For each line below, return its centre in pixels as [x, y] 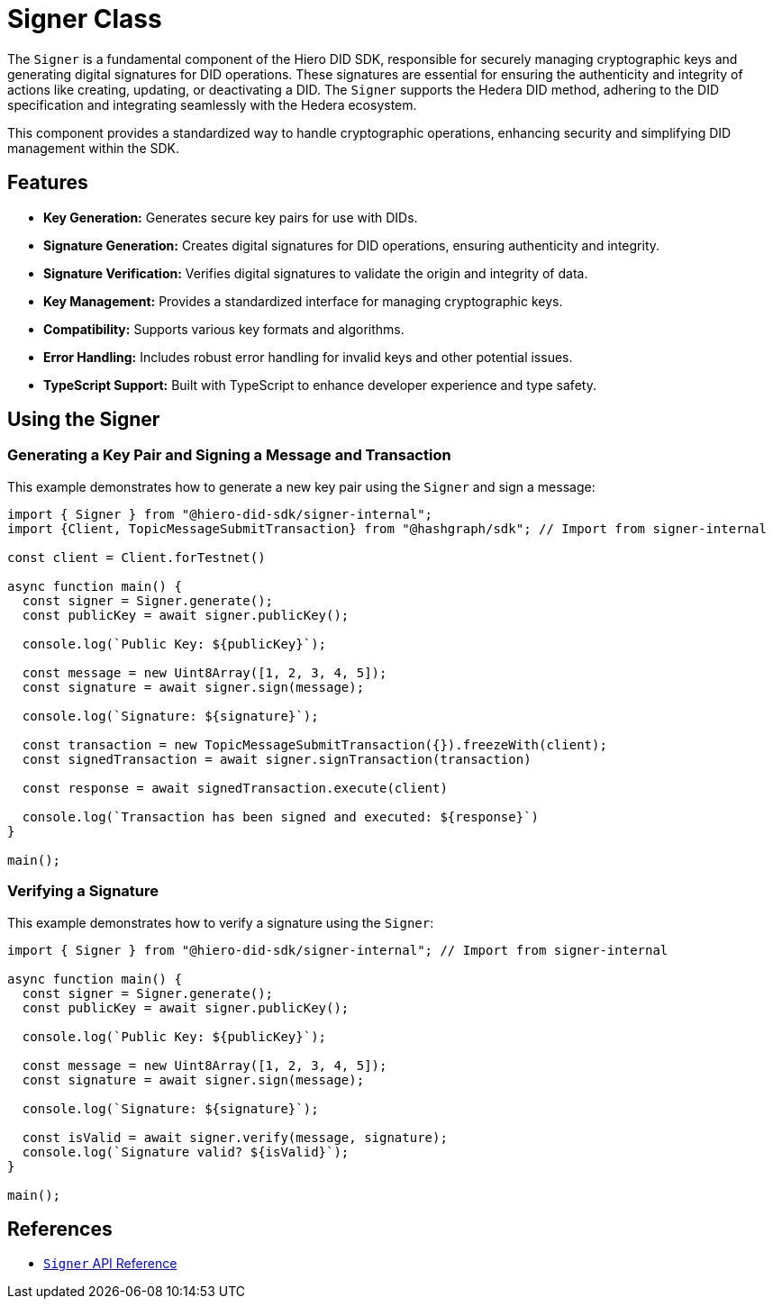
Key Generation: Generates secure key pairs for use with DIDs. [231, 217]
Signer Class [85, 19]
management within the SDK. [94, 148]
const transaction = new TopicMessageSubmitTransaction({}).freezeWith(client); [314, 744]
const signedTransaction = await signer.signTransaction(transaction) [277, 759]
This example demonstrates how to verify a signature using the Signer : [221, 922]
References [60, 1229]
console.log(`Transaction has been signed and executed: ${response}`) [281, 816]
